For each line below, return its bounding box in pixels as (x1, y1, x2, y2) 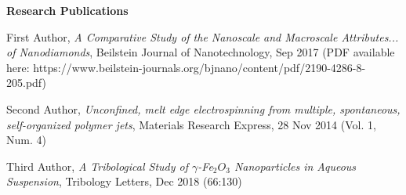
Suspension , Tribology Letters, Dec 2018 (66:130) (6, 173, 242, 190)
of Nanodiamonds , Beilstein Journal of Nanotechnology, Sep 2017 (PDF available (6, 44, 395, 60)
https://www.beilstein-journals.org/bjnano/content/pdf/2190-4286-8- (33, 59, 366, 75)
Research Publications (6, 2, 129, 18)
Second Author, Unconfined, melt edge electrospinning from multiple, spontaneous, (6, 100, 401, 117)
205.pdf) (6, 74, 46, 91)
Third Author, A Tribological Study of (6, 157, 189, 174)
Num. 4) (6, 132, 46, 148)
